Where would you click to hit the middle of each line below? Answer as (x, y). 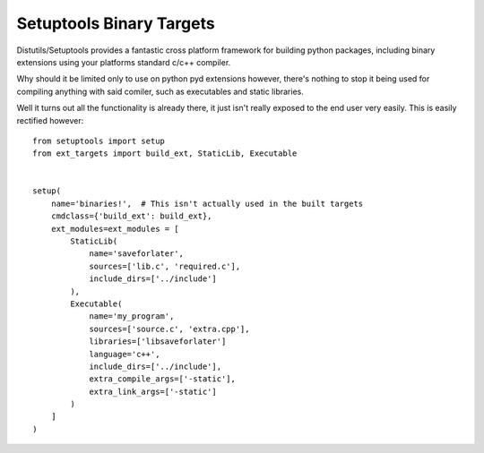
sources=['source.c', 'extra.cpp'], (169, 329)
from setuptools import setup (99, 141)
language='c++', (125, 354)
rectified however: (50, 120)
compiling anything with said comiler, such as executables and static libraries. (160, 91)
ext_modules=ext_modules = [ (115, 229)
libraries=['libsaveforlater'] (158, 342)
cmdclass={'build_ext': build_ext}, (131, 216)
